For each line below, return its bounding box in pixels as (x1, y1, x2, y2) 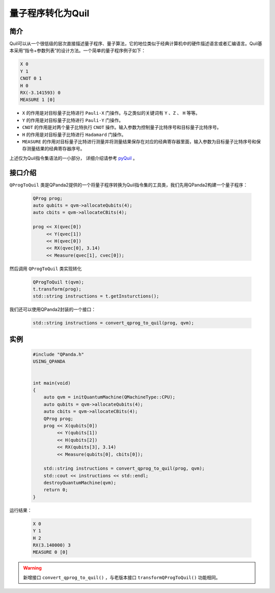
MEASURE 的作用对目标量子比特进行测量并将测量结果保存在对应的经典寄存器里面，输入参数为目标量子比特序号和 (22, 138, 257, 145)
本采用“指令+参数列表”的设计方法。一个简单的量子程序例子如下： (9, 47, 146, 53)
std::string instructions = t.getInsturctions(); (33, 293, 159, 299)
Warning (23, 565, 42, 571)
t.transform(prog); (33, 286, 81, 292)
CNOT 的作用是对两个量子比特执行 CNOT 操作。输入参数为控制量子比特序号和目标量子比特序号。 (22, 124, 222, 130)
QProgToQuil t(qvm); (33, 279, 84, 285)
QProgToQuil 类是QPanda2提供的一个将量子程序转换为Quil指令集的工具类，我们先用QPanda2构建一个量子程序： (9, 181, 248, 188)
